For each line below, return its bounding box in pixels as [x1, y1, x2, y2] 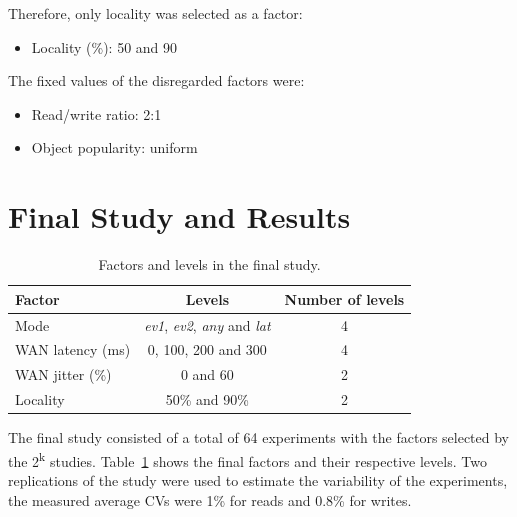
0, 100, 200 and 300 [147, 339, 267, 360]
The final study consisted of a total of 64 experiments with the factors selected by [8, 427, 510, 448]
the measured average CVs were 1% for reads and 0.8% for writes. [8, 489, 412, 510]
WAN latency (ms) [15, 339, 131, 360]
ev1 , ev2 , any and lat [144, 314, 271, 335]
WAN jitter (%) [15, 364, 112, 385]
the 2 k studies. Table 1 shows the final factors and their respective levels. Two [8, 447, 487, 471]
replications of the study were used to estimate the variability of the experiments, [8, 470, 508, 490]
